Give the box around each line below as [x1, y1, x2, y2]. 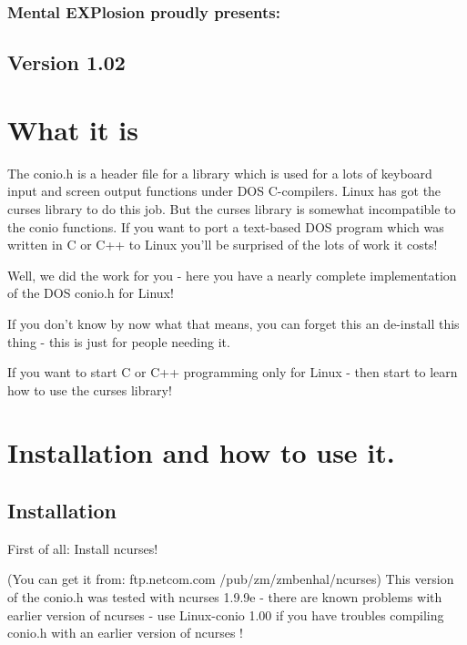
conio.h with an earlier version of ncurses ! [7, 623, 243, 642]
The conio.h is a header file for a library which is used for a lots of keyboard [7, 163, 432, 182]
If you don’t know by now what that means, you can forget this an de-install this [7, 313, 460, 333]
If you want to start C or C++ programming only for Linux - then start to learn [7, 363, 458, 382]
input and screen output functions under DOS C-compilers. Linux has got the [7, 181, 442, 200]
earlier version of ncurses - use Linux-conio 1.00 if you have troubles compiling [7, 605, 444, 624]
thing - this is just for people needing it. [7, 332, 230, 351]
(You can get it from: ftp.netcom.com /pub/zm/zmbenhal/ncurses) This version [7, 569, 454, 589]
